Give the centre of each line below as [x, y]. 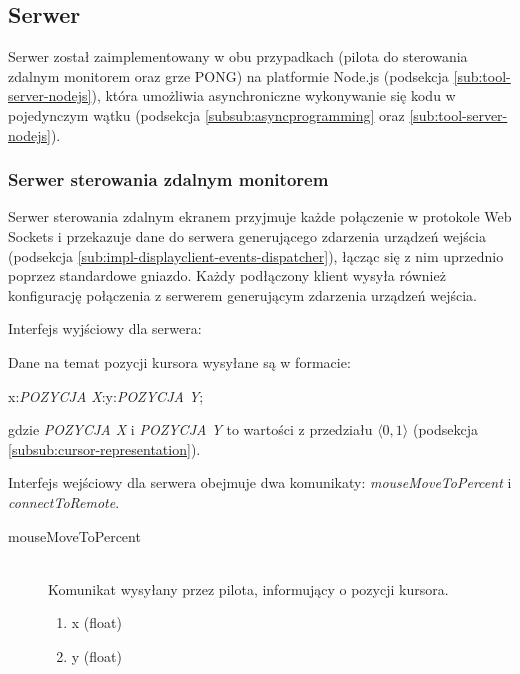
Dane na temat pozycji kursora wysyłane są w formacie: [179, 361]
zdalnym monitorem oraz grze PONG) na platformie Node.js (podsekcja [228, 75]
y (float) [96, 655]
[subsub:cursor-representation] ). [104, 448]
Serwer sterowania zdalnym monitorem [168, 179]
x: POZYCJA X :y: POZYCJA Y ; [106, 395]
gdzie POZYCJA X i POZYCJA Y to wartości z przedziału [190, 429]
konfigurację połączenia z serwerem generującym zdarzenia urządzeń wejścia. [242, 294]
